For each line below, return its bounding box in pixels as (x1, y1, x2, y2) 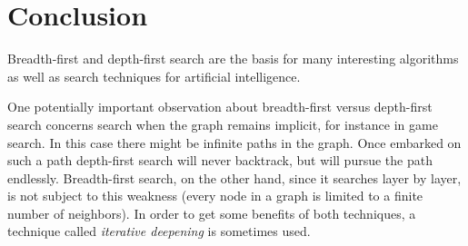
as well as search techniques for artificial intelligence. (7, 66, 301, 85)
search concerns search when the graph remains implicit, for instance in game (7, 114, 438, 133)
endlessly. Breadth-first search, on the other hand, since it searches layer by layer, (7, 168, 462, 187)
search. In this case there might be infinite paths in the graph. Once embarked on (7, 133, 462, 152)
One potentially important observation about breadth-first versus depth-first (7, 97, 433, 116)
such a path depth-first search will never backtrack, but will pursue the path (7, 151, 433, 170)
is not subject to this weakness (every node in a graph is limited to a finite (7, 186, 423, 205)
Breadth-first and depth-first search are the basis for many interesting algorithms (7, 49, 459, 68)
